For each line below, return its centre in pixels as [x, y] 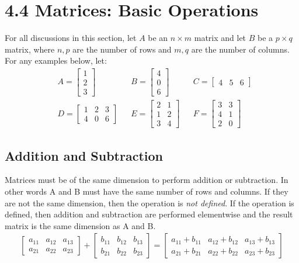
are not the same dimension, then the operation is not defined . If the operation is [149, 203]
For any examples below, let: [56, 60]
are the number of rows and [122, 49]
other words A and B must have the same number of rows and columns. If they [147, 191]
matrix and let [220, 38]
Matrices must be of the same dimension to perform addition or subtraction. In [147, 180]
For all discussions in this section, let [71, 38]
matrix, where [30, 49]
